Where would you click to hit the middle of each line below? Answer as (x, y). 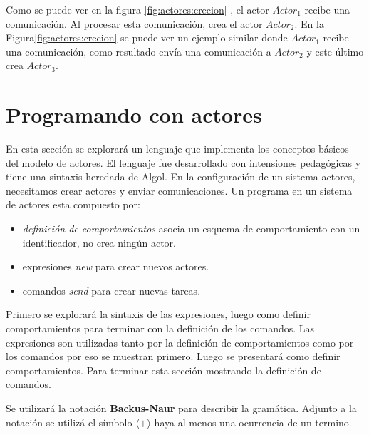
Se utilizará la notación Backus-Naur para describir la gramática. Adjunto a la (181, 408)
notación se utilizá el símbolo (69, 422)
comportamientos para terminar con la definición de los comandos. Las (160, 328)
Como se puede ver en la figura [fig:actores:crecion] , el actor (137, 9)
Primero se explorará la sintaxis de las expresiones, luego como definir (158, 314)
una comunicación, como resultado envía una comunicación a (139, 51)
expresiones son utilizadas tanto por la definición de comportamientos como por (180, 342)
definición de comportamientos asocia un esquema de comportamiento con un (191, 229)
